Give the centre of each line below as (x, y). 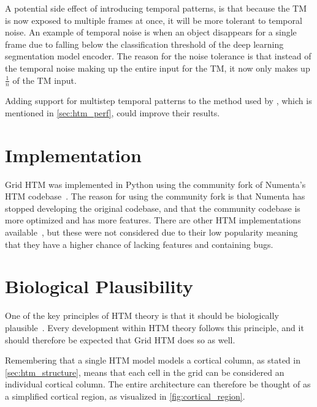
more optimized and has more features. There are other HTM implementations (153, 220)
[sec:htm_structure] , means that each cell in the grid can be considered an (145, 372)
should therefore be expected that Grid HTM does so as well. (120, 339)
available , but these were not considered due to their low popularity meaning (151, 232)
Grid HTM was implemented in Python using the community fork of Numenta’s (155, 184)
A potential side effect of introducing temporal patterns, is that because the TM (156, 8)
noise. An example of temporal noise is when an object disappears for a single (151, 32)
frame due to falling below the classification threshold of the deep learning (144, 44)
